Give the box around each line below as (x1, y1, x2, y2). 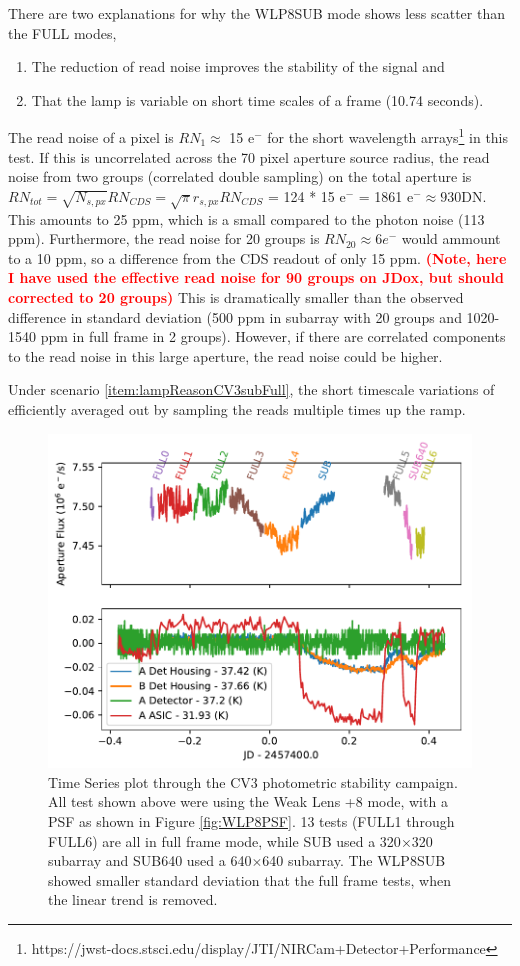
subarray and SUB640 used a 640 (48, 850, 252, 871)
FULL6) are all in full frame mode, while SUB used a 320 (48, 830, 401, 851)
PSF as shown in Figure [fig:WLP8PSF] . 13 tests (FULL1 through (48, 810, 455, 831)
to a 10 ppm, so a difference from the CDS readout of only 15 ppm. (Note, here (8, 247, 507, 268)
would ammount (401, 228, 501, 249)
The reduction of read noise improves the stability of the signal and (31, 56, 445, 77)
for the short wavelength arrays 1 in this (267, 124, 509, 148)
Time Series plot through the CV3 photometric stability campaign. (48, 771, 458, 792)
